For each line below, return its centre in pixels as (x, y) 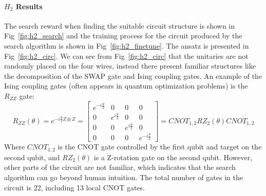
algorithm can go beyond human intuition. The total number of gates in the (123, 177)
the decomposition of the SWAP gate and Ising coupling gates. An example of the (133, 75)
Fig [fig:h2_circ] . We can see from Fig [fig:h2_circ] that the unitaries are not (126, 56)
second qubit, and (32, 157)
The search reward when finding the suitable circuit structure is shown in (120, 25)
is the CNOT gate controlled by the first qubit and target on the (160, 147)
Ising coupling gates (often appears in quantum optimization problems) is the (126, 86)
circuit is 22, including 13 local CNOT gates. (74, 187)
